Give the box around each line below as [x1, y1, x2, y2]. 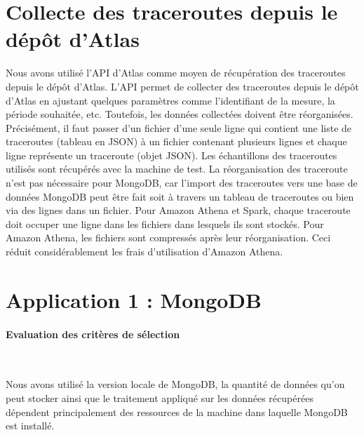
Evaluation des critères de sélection [6, 326, 180, 341]
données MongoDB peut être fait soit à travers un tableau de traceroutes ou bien [6, 189, 354, 203]
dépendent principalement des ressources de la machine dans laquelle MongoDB [6, 404, 348, 419]
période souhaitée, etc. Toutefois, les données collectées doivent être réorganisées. [6, 107, 353, 121]
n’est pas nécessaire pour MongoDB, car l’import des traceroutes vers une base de [6, 175, 358, 190]
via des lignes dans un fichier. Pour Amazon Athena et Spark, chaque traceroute [6, 203, 351, 217]
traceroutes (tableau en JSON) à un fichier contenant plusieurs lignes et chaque [6, 134, 347, 149]
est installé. [6, 418, 55, 433]
